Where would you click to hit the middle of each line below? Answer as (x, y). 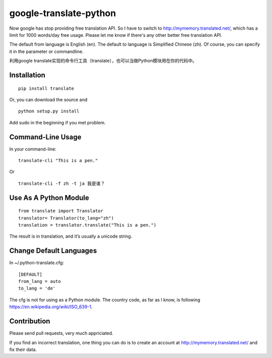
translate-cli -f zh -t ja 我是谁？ (62, 183)
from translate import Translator (61, 211)
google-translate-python (63, 13)
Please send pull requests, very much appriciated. (61, 333)
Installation (27, 75)
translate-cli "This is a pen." (58, 160)
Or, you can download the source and (48, 99)
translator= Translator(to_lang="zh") (66, 218)
